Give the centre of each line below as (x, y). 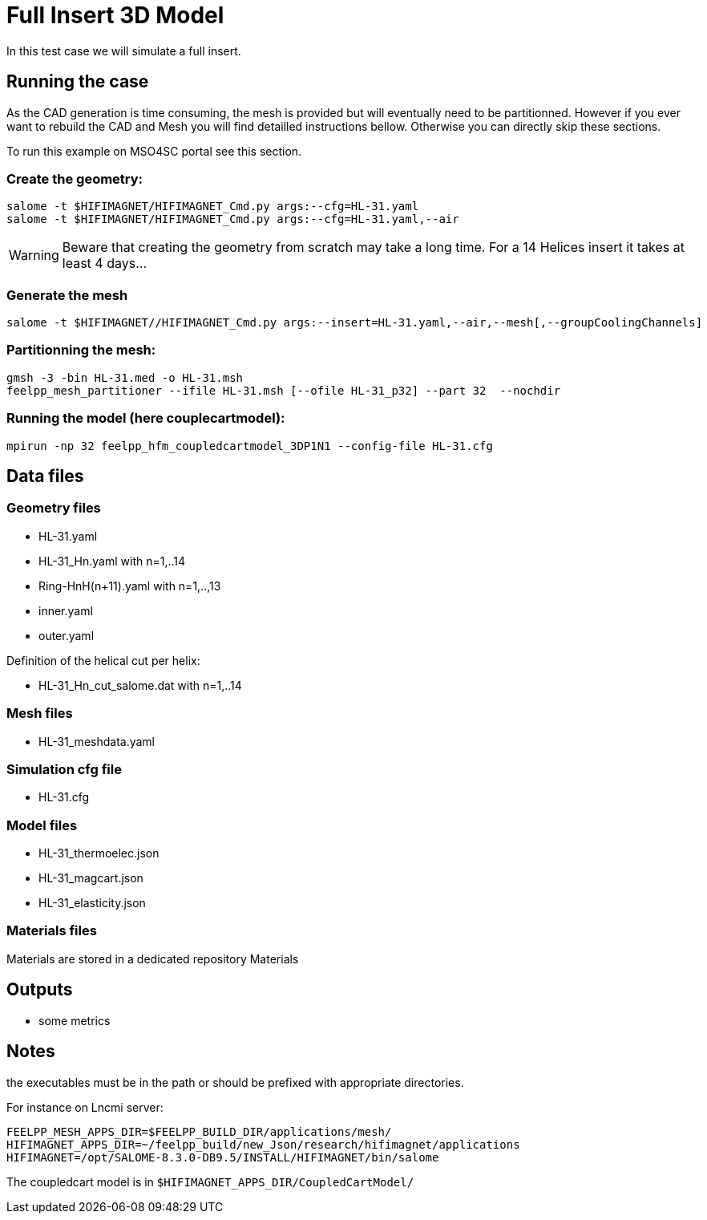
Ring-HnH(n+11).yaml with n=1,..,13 (130, 586)
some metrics (75, 1020)
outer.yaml (67, 635)
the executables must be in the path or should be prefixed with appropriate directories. (235, 1082)
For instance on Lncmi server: (85, 1107)
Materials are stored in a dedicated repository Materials (153, 959)
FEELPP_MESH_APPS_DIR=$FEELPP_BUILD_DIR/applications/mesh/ (199, 1131)
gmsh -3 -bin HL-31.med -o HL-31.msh (125, 377)
